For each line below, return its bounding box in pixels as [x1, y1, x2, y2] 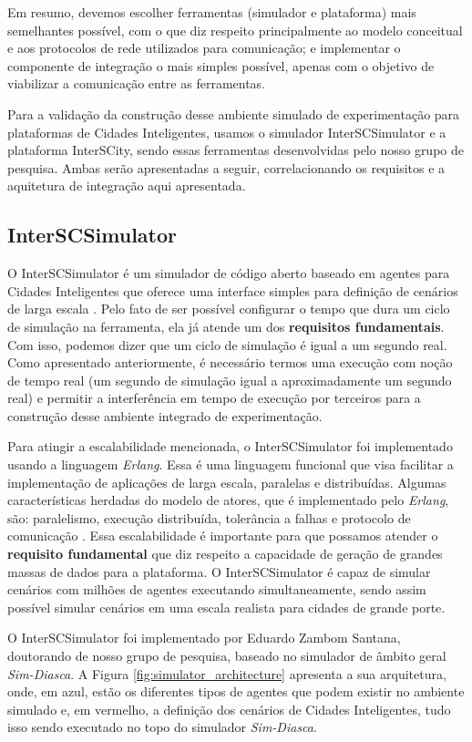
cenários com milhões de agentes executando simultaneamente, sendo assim [7, 580, 426, 599]
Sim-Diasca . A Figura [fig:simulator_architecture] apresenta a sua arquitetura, [7, 664, 446, 683]
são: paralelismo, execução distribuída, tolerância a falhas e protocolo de [7, 508, 411, 527]
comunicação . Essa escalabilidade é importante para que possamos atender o [7, 526, 438, 545]
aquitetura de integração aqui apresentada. [7, 176, 246, 195]
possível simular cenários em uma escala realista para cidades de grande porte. [7, 597, 446, 616]
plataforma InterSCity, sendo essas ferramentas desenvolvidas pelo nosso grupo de [7, 140, 464, 160]
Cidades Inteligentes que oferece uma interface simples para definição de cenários [7, 281, 458, 300]
